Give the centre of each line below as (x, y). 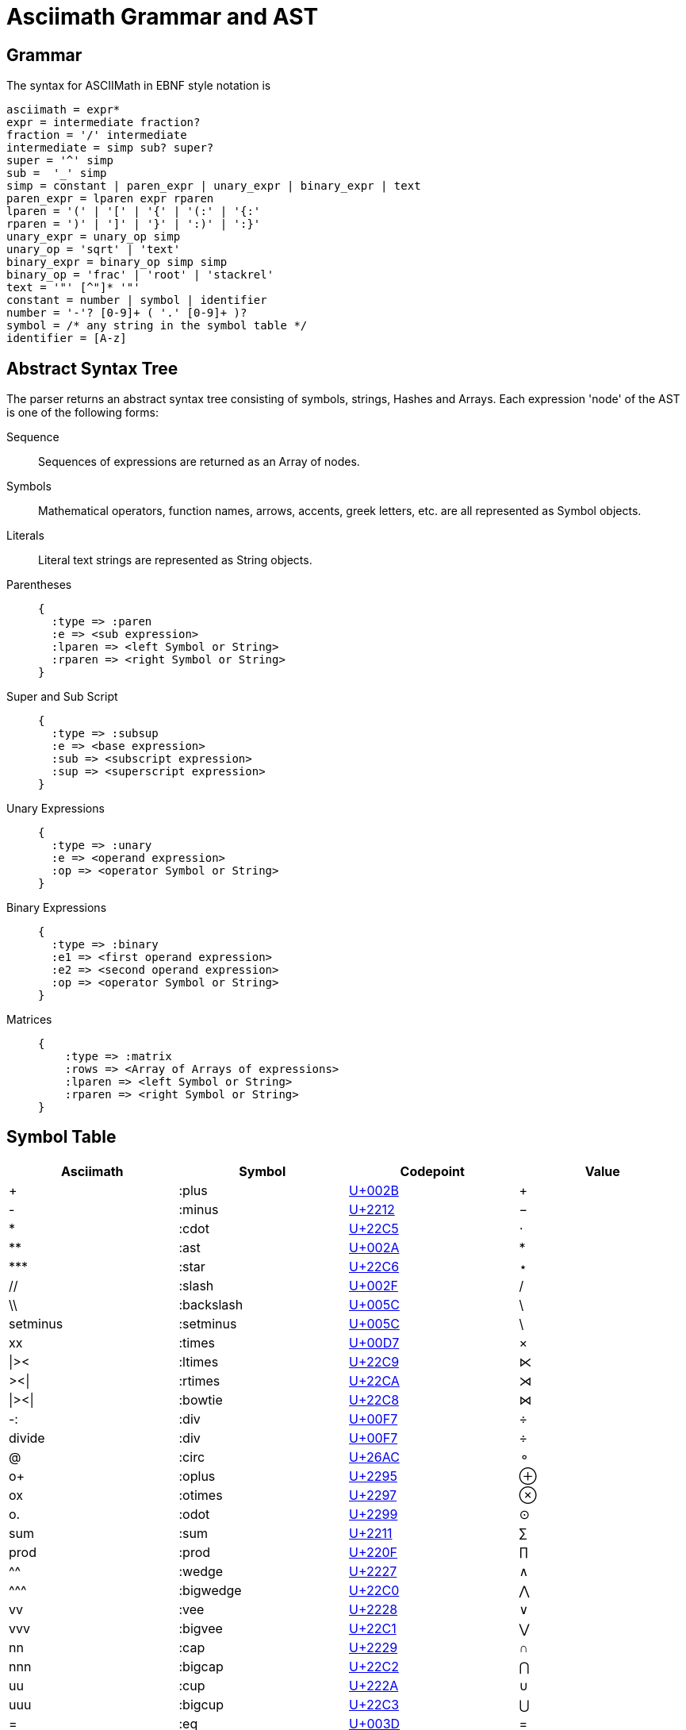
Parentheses (39, 585)
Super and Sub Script (62, 697)
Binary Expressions (57, 908)
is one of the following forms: (83, 413)
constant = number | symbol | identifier (137, 300)
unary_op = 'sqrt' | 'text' (94, 250)
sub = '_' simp (57, 173)
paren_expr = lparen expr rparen (110, 199)
